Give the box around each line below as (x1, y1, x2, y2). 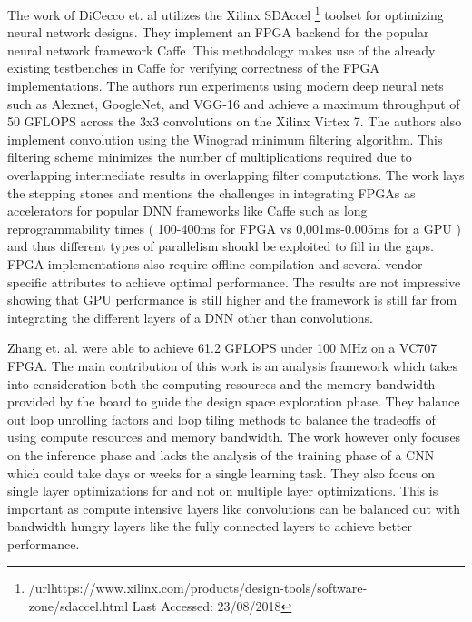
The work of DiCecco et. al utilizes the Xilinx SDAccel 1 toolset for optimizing (7, 3, 444, 24)
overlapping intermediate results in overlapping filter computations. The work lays (7, 166, 465, 184)
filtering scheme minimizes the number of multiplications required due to (7, 147, 412, 166)
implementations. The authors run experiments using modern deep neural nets (7, 76, 444, 95)
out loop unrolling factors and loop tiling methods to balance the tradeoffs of (7, 409, 436, 428)
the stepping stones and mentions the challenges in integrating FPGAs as (7, 183, 416, 202)
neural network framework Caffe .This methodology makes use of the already (7, 40, 436, 59)
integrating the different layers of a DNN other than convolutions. (7, 307, 374, 326)
